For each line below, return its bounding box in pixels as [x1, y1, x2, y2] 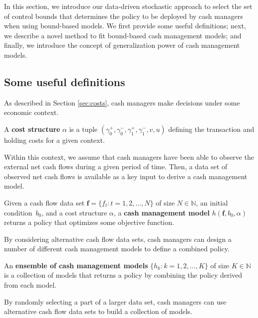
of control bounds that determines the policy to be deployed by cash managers [4, 10, 243, 21]
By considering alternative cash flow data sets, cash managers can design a [4, 233, 232, 244]
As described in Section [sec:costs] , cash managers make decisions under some [4, 97, 240, 107]
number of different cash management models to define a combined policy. [4, 243, 230, 254]
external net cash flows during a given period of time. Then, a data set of [4, 161, 228, 172]
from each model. [4, 280, 57, 290]
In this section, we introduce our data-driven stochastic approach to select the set [4, 1, 253, 11]
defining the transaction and [168, 123, 255, 134]
